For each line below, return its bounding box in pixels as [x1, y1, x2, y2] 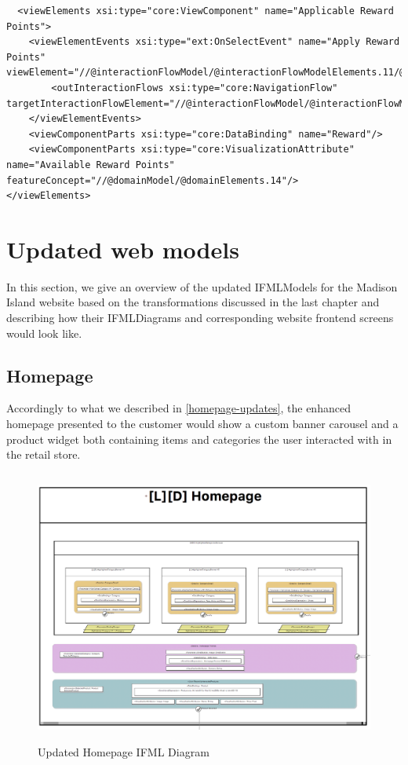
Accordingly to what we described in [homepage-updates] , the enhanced [6, 400, 351, 416]
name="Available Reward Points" [6, 159, 175, 170]
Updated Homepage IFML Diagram [38, 743, 209, 760]
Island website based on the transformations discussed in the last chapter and [6, 294, 380, 310]
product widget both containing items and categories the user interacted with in [6, 430, 392, 447]
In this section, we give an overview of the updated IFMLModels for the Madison [6, 278, 398, 295]
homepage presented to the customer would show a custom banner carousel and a [6, 415, 399, 432]
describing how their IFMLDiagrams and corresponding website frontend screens [6, 309, 394, 326]
